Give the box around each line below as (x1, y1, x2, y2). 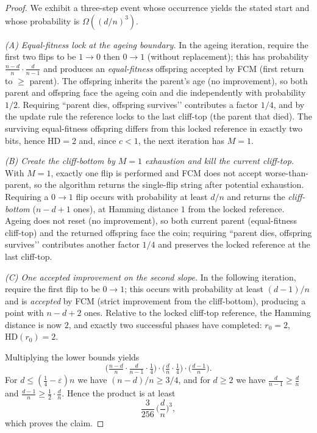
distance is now (5, 318, 62, 331)
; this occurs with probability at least (124, 282, 263, 295)
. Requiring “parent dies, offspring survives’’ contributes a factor (18, 98, 258, 110)
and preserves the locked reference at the (158, 238, 310, 251)
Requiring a (5, 190, 49, 202)
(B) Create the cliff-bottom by (5, 154, 115, 167)
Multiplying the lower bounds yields (5, 351, 140, 363)
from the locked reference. (188, 202, 285, 215)
